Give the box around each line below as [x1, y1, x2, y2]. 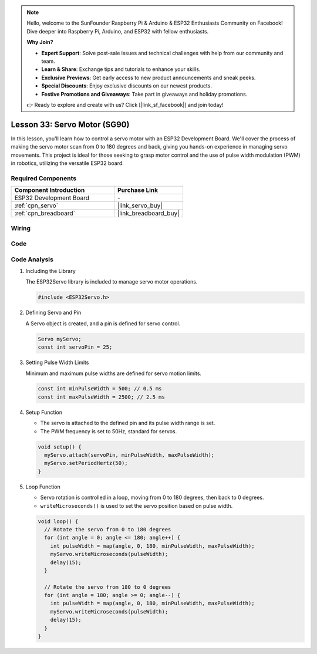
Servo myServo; [38, 335, 82, 342]
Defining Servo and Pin [25, 309, 82, 316]
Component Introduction [14, 186, 85, 194]
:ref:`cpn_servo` [14, 201, 59, 210]
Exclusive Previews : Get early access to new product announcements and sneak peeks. [41, 74, 256, 81]
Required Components [11, 174, 76, 182]
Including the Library [25, 268, 76, 274]
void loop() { [38, 518, 79, 525]
